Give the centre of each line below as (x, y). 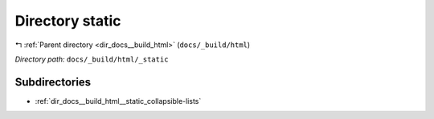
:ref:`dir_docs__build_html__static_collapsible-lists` (118, 101)
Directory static (68, 21)
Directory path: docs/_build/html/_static (92, 59)
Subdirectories (53, 82)
